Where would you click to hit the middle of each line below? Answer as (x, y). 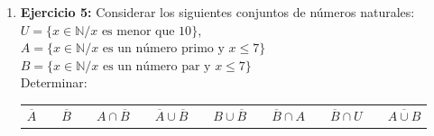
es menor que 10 (147, 31)
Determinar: (54, 82)
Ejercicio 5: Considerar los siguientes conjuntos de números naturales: (217, 12)
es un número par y (157, 66)
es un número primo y (163, 49)
